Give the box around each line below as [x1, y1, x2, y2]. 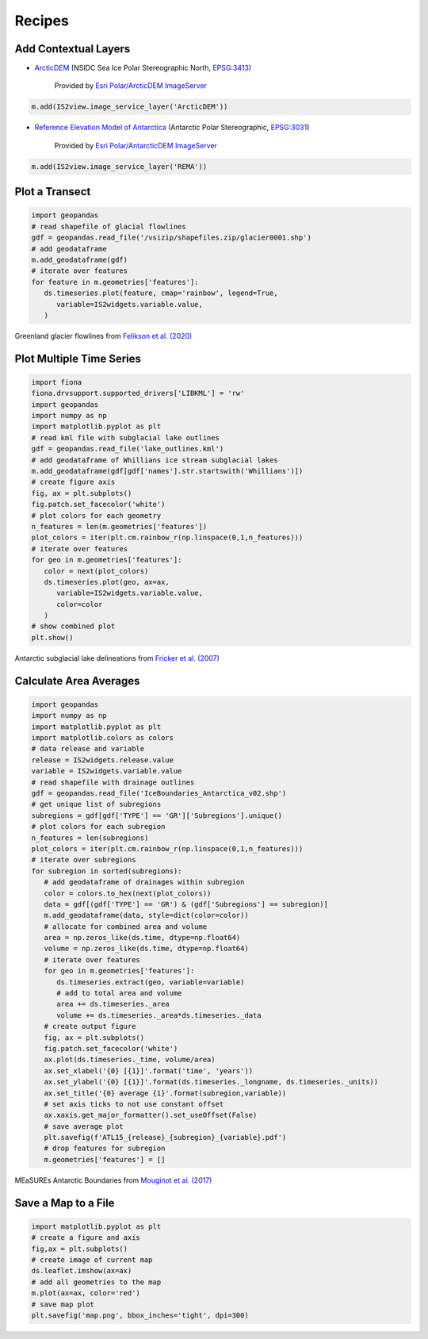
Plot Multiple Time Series [14, 351, 142, 365]
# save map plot [31, 1299, 95, 1309]
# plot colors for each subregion [31, 822, 166, 831]
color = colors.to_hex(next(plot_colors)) [44, 888, 212, 898]
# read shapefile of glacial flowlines [31, 222, 186, 231]
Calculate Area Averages [14, 674, 140, 688]
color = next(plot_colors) [44, 566, 149, 575]
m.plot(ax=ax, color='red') [31, 1289, 140, 1298]
